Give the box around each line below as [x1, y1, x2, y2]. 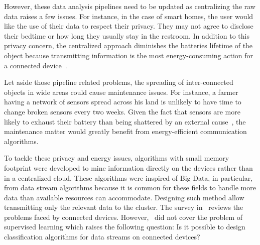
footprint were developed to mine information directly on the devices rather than [4, 162, 253, 173]
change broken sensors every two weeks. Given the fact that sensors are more [4, 106, 240, 116]
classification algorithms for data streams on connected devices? [4, 231, 200, 242]
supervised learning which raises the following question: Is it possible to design [4, 221, 245, 232]
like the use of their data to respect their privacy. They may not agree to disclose [4, 21, 253, 31]
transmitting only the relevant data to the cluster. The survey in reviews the [4, 202, 243, 212]
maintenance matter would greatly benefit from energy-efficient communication [4, 126, 247, 137]
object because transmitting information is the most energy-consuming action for [4, 50, 253, 60]
